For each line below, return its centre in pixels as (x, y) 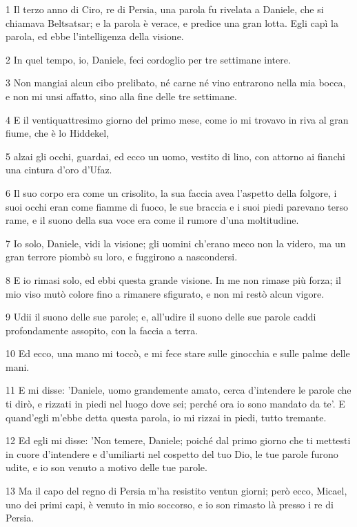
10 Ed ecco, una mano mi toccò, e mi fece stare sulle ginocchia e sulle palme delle (178, 353)
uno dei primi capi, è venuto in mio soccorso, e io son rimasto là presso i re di (170, 504)
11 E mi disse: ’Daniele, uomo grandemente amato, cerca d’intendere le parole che (178, 390)
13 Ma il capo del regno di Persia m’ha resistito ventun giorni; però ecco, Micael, (176, 491)
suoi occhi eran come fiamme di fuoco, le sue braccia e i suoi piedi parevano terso (177, 206)
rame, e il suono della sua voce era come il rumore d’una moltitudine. (152, 220)
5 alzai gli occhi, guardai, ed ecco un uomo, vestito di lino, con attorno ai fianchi (175, 156)
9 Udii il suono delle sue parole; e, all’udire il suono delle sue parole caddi (161, 317)
